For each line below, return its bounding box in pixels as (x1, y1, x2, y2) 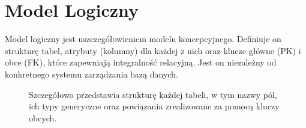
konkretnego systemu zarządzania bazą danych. (5, 67, 178, 80)
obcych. (29, 111, 57, 124)
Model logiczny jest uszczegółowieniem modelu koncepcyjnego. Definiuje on (5, 32, 281, 45)
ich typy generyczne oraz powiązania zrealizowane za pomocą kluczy (29, 100, 280, 112)
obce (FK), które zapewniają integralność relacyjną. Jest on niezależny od (5, 56, 277, 69)
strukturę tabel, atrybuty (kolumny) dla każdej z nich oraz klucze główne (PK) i (5, 44, 301, 56)
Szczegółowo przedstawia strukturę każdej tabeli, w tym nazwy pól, (29, 88, 277, 100)
